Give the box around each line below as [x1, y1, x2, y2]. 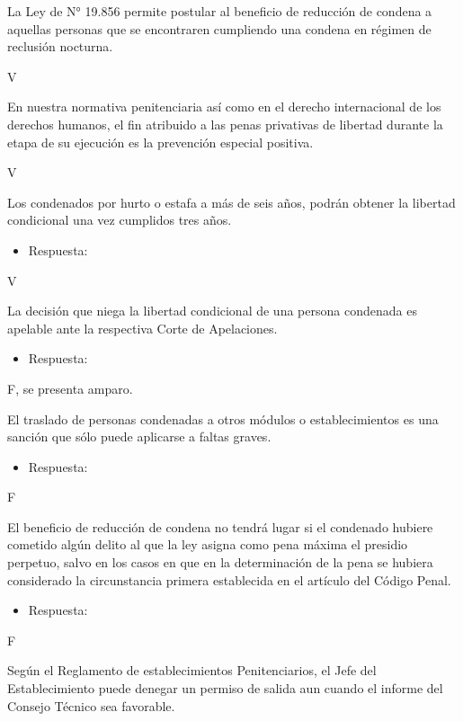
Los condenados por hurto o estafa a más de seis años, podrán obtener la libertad [7, 192, 456, 211]
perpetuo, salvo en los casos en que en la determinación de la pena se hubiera [7, 553, 433, 572]
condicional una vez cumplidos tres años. [7, 210, 232, 229]
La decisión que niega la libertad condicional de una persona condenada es [7, 301, 417, 320]
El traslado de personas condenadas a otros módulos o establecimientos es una [7, 409, 439, 428]
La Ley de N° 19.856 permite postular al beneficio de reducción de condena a [7, 2, 432, 20]
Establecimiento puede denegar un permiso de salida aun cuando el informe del [7, 679, 443, 698]
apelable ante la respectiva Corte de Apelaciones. [7, 318, 278, 337]
